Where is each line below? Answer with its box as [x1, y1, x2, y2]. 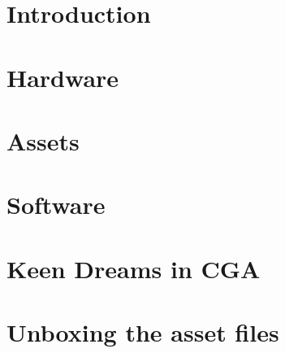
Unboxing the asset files [6, 316, 279, 349]
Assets [6, 124, 80, 157]
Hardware [6, 60, 119, 94]
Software [6, 188, 106, 221]
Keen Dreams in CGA [6, 251, 261, 285]
